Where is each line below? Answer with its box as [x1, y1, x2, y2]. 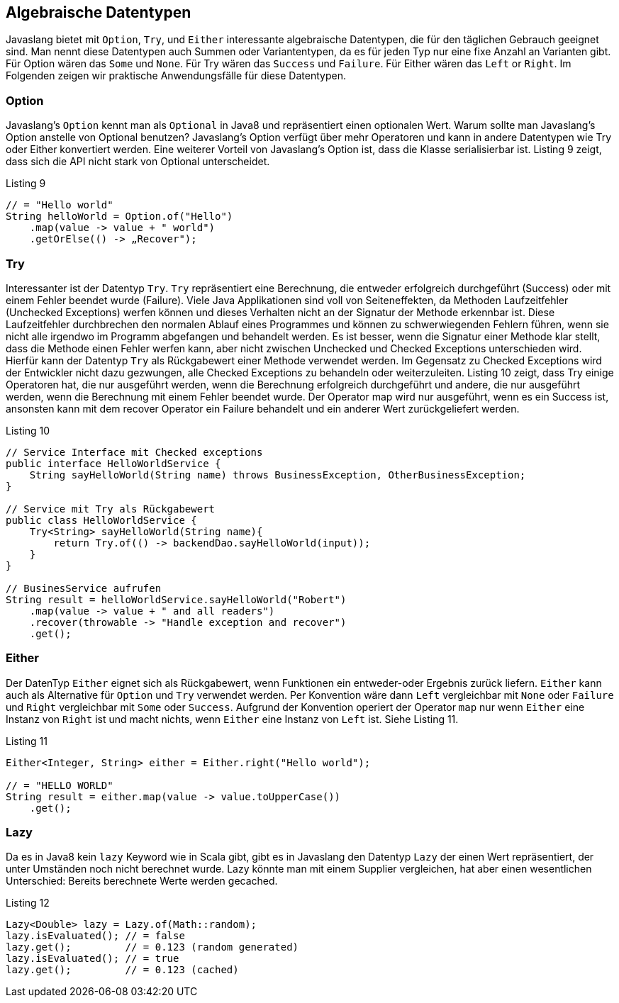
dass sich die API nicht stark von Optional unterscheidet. [6, 155, 270, 168]
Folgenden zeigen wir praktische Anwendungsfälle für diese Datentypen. [6, 69, 346, 82]
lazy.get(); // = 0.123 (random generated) [6, 941, 299, 953]
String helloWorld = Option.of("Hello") [6, 211, 233, 223]
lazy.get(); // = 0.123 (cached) [6, 964, 239, 976]
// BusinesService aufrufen [6, 582, 162, 594]
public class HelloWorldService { [6, 514, 197, 526]
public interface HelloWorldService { [6, 457, 221, 469]
